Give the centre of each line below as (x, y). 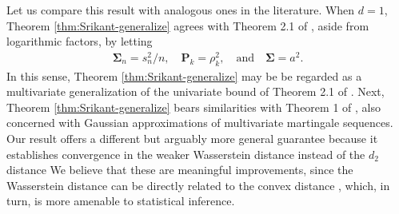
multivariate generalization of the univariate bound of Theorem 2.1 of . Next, (196, 91)
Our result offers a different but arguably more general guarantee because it (192, 139)
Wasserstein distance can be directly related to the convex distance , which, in (198, 185)
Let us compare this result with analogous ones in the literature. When (181, 10)
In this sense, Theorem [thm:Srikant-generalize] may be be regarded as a (184, 75)
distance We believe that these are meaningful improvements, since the (180, 170)
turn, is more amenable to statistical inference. (121, 201)
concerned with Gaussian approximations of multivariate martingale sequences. (200, 123)
